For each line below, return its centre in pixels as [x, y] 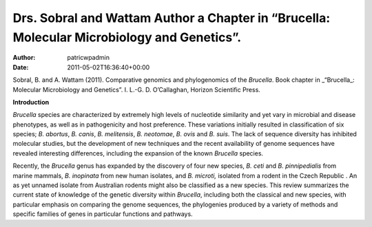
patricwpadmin [89, 58]
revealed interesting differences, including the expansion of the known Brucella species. [138, 153]
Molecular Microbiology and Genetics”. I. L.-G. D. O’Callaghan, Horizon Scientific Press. [137, 89]
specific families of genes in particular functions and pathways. [103, 214]
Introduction [31, 102]
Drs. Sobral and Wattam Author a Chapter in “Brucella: [172, 18]
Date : [21, 67]
